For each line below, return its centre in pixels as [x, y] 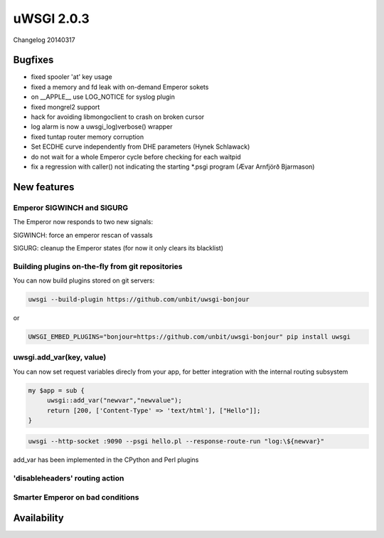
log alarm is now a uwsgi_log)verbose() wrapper [102, 127]
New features [44, 187]
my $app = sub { [57, 390]
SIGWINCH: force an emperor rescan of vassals [83, 235]
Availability [38, 518]
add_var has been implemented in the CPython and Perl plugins [106, 460]
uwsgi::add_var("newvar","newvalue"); [114, 401]
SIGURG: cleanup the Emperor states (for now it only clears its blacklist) [118, 248]
